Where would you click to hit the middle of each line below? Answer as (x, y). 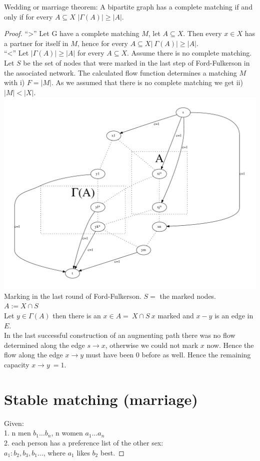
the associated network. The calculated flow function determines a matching (120, 72)
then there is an (77, 316)
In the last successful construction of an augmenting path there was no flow (120, 335)
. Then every (202, 33)
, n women (67, 433)
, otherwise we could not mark (152, 345)
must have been (110, 355)
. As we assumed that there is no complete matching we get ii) (147, 82)
